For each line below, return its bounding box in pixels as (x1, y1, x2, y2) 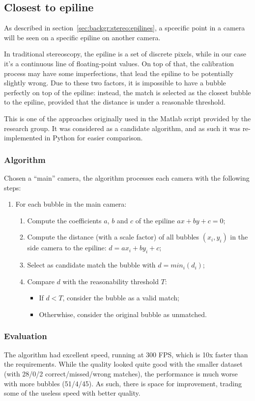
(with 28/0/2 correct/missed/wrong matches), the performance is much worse (4, 368, 238, 378)
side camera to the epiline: (27, 242, 107, 253)
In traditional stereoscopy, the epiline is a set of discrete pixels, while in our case (4, 49, 246, 59)
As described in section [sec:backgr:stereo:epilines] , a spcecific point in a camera (4, 23, 245, 33)
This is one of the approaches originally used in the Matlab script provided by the (4, 113, 251, 123)
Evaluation (4, 330, 47, 342)
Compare (27, 276, 55, 286)
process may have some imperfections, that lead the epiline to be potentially (4, 68, 234, 78)
